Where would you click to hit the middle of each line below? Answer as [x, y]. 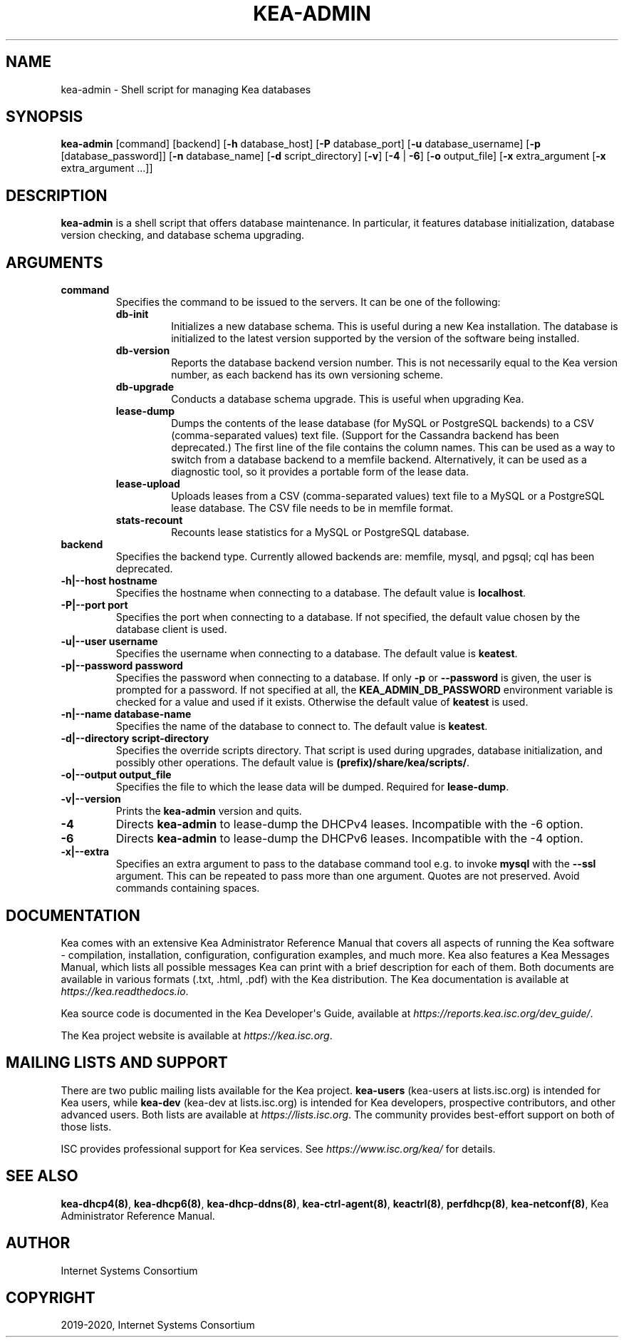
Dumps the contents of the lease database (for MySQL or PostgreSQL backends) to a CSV [383, 423]
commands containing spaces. [188, 888]
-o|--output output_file [116, 775]
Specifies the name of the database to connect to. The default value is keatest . [302, 726]
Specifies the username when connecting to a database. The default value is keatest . [317, 654]
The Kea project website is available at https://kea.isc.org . [197, 1035]
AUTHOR [38, 1243]
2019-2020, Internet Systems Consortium [158, 1325]
